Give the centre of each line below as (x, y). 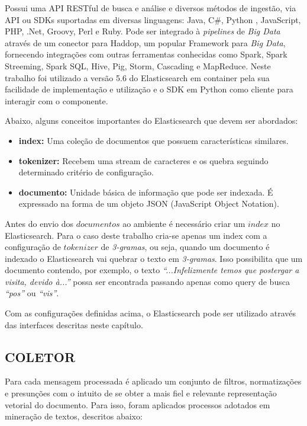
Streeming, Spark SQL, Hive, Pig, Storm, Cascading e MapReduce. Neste (138, 65)
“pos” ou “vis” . (32, 293)
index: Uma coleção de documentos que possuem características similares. (153, 140)
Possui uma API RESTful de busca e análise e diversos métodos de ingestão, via (151, 8)
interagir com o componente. (56, 100)
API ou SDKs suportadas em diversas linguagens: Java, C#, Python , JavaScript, (153, 19)
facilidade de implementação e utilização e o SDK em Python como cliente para (149, 89)
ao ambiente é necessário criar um (184, 223)
